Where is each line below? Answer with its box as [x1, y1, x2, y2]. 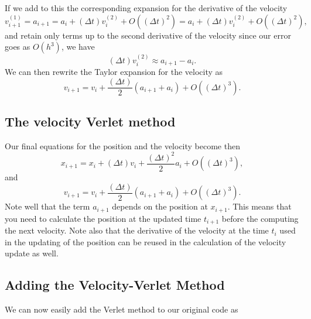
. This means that [227, 200, 292, 212]
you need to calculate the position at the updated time [5, 212, 201, 224]
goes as [5, 40, 30, 53]
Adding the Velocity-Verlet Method [5, 276, 225, 294]
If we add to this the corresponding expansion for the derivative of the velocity [5, 2, 288, 13]
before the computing [221, 212, 299, 224]
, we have [61, 40, 95, 53]
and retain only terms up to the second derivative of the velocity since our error [5, 29, 291, 41]
